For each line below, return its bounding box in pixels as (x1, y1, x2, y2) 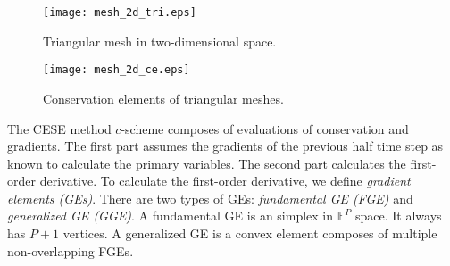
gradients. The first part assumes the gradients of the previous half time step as (7, 137, 444, 155)
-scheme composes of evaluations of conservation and (121, 119, 409, 137)
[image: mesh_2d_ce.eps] (43, 63, 190, 77)
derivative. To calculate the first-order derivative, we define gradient (39, 171, 411, 190)
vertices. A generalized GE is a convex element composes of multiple (62, 224, 437, 243)
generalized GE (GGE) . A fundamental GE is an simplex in (7, 206, 334, 225)
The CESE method (7, 119, 112, 137)
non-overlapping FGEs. (7, 241, 134, 260)
